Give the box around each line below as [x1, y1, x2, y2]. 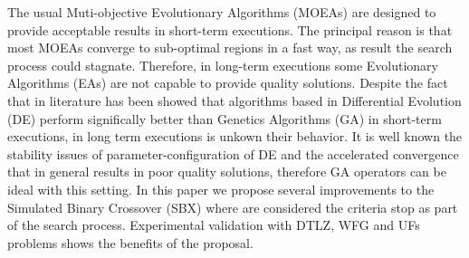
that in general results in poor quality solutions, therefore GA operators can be [7, 162, 446, 181]
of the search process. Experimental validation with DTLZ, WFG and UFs [7, 215, 420, 234]
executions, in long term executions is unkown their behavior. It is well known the [7, 127, 463, 146]
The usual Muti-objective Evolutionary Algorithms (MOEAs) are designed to [7, 3, 436, 21]
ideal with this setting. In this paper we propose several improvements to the [7, 179, 435, 198]
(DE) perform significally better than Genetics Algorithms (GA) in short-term [7, 109, 442, 128]
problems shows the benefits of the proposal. [7, 233, 254, 252]
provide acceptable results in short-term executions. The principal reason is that [7, 20, 453, 39]
